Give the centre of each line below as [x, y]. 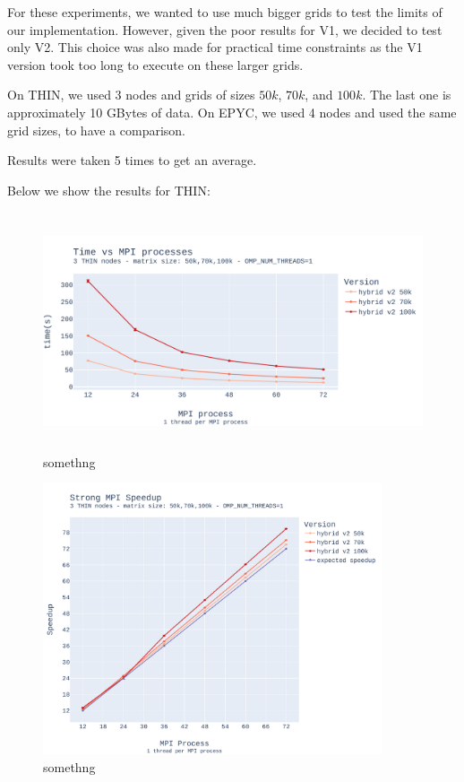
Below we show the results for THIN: [109, 190]
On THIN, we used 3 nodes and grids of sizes [131, 95]
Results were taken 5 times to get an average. [132, 160]
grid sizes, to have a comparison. [97, 130]
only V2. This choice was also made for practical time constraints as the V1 [215, 47]
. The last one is [407, 95]
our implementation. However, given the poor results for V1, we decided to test [225, 29]
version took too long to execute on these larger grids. [155, 64]
